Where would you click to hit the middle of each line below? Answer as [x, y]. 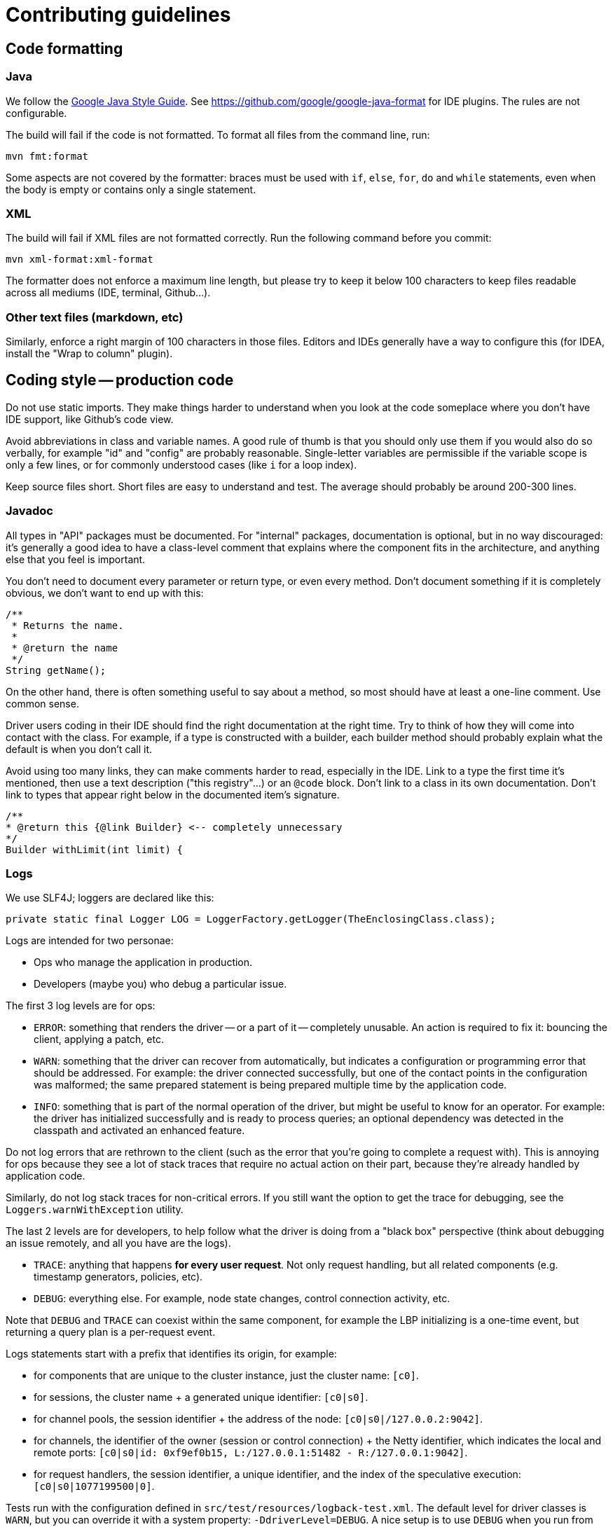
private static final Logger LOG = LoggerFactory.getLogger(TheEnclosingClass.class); [251, 919]
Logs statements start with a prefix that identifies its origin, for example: [171, 1354]
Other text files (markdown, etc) [95, 317]
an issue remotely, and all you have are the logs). [118, 1243]
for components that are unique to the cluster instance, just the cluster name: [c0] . [226, 1376]
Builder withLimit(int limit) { [94, 849]
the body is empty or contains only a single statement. [131, 189]
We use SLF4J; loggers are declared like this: [110, 898]
